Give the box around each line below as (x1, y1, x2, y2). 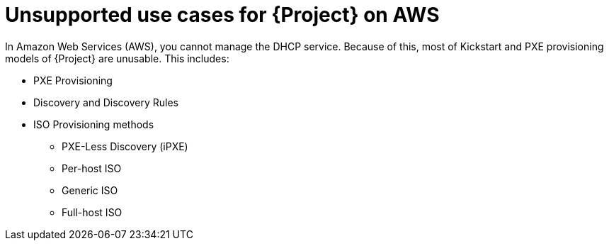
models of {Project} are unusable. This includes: (5, 52, 229, 65)
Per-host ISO (62, 162, 122, 174)
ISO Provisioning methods (33, 118, 154, 130)
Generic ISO (62, 184, 118, 196)
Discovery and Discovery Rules (33, 96, 178, 108)
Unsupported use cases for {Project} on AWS (5, 3, 440, 27)
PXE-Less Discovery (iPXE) (62, 140, 188, 152)
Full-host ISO (62, 206, 123, 218)
